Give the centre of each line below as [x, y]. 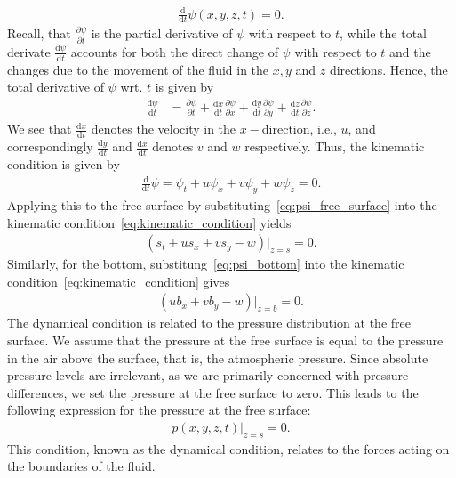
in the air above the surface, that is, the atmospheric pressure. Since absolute [218, 357]
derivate [29, 51]
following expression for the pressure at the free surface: [159, 410]
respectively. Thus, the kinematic [335, 146]
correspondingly [50, 146]
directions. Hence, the [388, 69]
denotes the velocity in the [164, 129]
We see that [40, 129]
